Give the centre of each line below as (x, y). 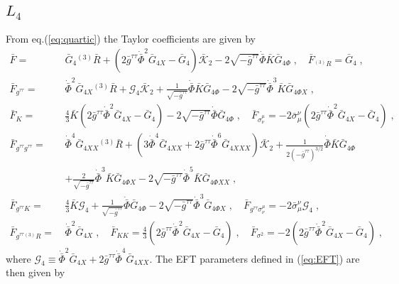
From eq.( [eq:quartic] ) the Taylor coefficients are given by (131, 38)
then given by (35, 272)
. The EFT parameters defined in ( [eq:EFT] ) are (255, 258)
